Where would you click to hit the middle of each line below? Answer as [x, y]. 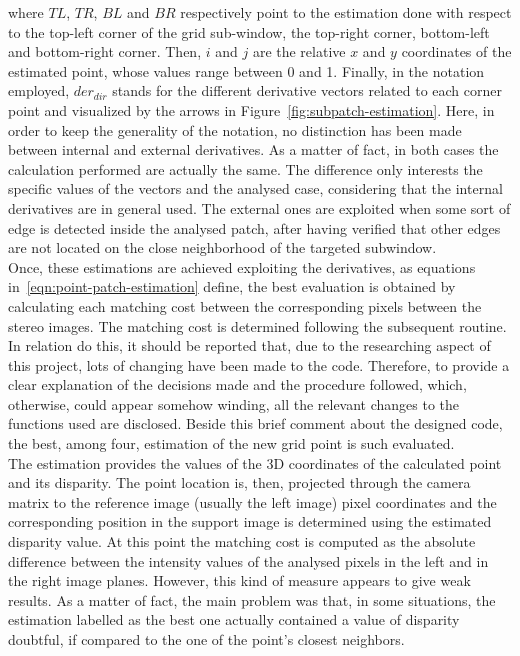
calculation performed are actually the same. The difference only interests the [245, 168]
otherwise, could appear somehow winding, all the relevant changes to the [234, 403]
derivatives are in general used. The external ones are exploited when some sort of [259, 207]
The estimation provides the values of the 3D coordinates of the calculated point [255, 462]
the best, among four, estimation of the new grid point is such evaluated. [231, 443]
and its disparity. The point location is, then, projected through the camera [239, 482]
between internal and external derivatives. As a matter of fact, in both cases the [253, 149]
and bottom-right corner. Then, [105, 51]
